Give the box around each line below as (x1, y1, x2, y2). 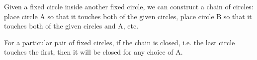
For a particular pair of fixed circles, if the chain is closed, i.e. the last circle (4, 37, 235, 47)
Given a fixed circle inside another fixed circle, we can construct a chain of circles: (4, 1, 254, 11)
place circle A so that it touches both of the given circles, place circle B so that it (4, 11, 252, 21)
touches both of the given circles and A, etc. (4, 21, 139, 31)
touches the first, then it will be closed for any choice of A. (4, 47, 183, 57)
